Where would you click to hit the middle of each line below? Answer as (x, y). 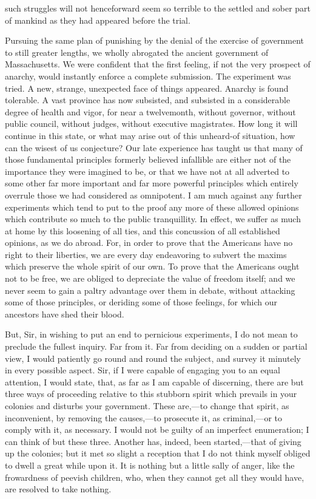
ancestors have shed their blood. (65, 314)
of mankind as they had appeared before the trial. (98, 20)
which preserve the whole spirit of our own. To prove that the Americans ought (152, 266)
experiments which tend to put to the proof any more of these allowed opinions (152, 207)
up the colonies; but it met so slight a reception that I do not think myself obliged (158, 453)
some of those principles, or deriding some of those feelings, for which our (141, 302)
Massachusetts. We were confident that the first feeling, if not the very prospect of (158, 64)
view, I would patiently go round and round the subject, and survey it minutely (153, 358)
